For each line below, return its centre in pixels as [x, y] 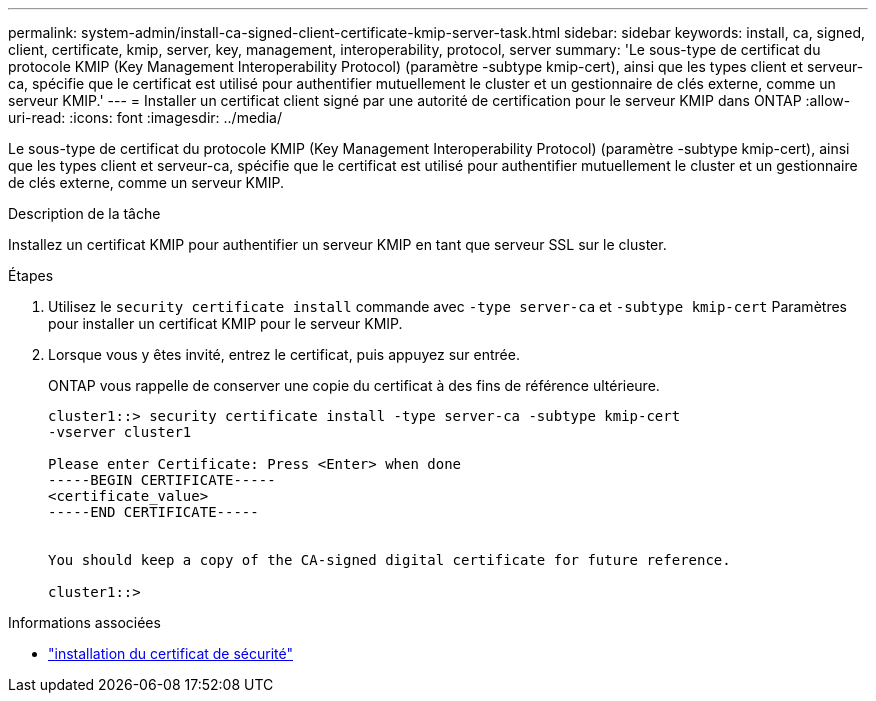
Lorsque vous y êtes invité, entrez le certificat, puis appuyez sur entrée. [284, 354]
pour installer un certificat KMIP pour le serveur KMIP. [225, 323]
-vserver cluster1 [120, 432]
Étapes [31, 275]
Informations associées [84, 622]
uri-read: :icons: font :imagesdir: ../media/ [145, 117]
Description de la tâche [84, 213]
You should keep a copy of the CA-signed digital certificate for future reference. [389, 560]
